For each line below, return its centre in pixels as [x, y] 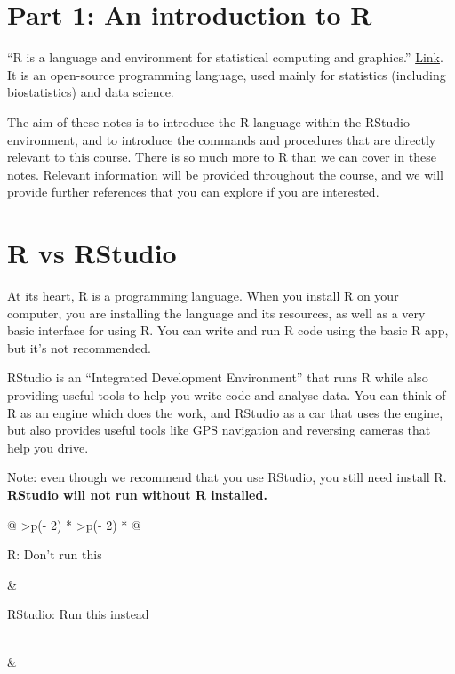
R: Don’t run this [55, 554]
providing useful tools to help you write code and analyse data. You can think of [227, 394]
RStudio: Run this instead [78, 614]
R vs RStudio [92, 253]
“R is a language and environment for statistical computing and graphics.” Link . [225, 57]
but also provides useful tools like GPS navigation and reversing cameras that [219, 430]
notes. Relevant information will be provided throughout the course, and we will [225, 174]
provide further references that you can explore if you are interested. [193, 192]
